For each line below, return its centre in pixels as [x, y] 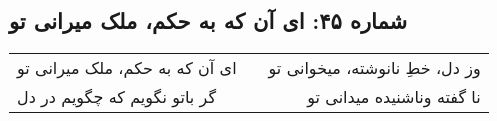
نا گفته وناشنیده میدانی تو [394, 97]
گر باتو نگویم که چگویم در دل [117, 97]
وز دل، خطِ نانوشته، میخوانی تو [374, 68]
